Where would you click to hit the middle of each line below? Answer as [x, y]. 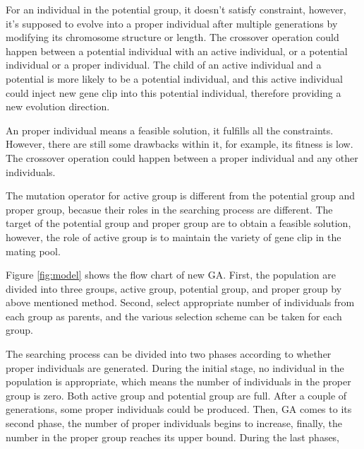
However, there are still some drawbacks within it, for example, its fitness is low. [180, 144]
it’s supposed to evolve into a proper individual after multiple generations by [172, 23]
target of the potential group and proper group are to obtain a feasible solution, [178, 223]
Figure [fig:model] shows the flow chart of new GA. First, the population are [171, 275]
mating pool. [33, 251]
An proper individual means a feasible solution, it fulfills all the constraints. [170, 130]
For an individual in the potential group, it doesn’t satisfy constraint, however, [176, 9]
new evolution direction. [58, 106]
